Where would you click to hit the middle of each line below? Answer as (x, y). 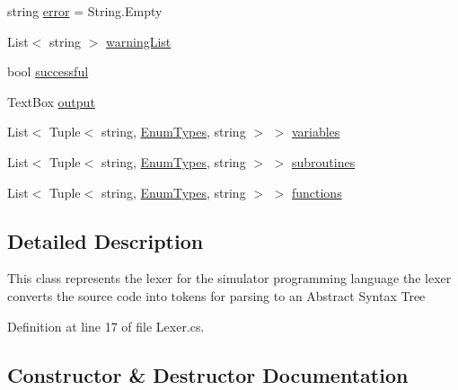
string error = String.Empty (85, 11)
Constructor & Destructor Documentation (208, 374)
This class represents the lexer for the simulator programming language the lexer (229, 278)
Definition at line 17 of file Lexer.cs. (106, 326)
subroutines (323, 161)
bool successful (48, 71)
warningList (139, 41)
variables (316, 132)
